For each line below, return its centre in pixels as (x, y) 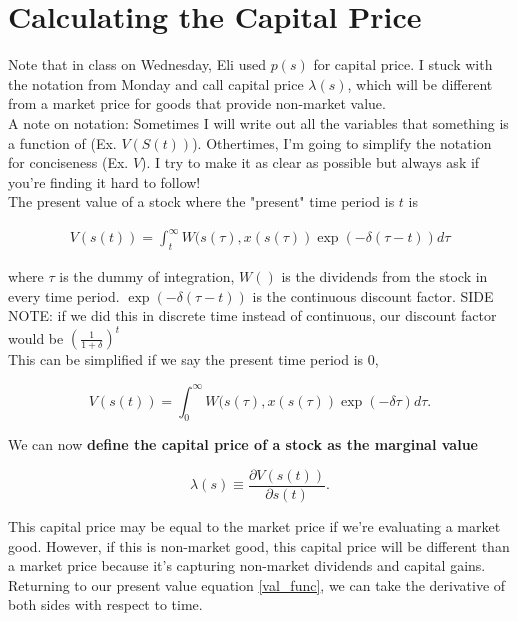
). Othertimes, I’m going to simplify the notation (342, 142)
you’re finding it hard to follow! (104, 181)
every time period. (64, 295)
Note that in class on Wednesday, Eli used (137, 64)
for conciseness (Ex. (68, 162)
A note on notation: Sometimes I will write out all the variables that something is (258, 122)
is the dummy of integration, (147, 276)
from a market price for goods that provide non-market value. (197, 103)
